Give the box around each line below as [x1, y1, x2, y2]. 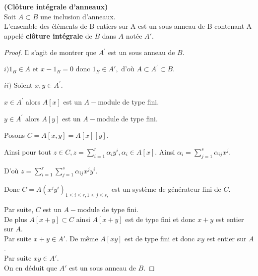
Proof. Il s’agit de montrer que [4, 47, 96, 57]
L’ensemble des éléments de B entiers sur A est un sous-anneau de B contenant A [4, 21, 252, 31]
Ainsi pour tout [4, 146, 52, 157]
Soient [13, 80, 33, 90]
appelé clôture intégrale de [4, 30, 92, 41]
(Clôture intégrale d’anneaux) [4, 1, 108, 11]
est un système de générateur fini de [112, 184, 221, 194]
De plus [4, 214, 27, 224]
